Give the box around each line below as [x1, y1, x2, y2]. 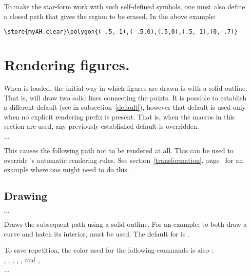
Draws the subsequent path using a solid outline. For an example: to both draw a [4, 218, 247, 229]
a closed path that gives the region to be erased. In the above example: [4, 11, 216, 21]
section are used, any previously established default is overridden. [4, 121, 199, 131]
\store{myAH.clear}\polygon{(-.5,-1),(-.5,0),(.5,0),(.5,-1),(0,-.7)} [4, 28, 238, 36]
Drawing [4, 188, 48, 203]
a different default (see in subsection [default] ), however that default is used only [4, 102, 246, 112]
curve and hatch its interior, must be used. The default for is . [4, 228, 190, 238]
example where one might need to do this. [4, 164, 129, 175]
